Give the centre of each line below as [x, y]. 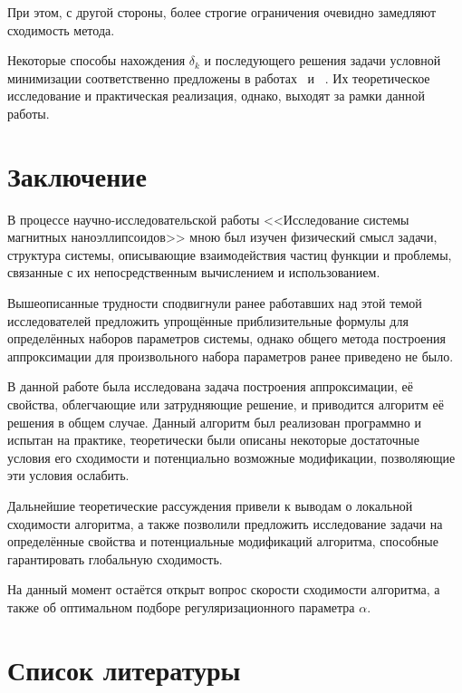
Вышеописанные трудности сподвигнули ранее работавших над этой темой [215, 303]
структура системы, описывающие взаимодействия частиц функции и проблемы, [230, 254]
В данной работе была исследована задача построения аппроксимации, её [210, 386]
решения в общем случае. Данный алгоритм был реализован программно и [215, 422]
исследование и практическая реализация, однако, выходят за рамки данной [217, 96]
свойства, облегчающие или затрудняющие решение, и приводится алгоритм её [226, 404]
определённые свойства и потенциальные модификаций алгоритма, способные [223, 541]
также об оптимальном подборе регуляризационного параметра [181, 606]
